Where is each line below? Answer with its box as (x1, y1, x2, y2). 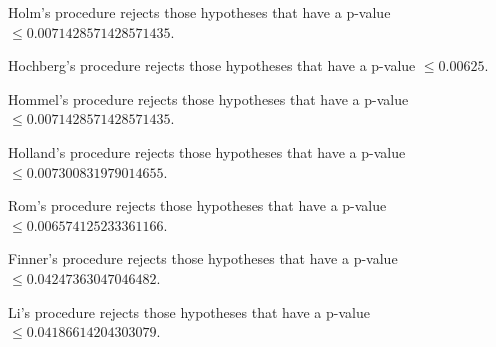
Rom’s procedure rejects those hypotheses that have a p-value (8, 195, 387, 216)
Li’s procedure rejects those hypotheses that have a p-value (8, 301, 370, 322)
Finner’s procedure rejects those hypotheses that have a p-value (8, 248, 398, 269)
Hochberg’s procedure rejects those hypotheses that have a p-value (8, 55, 416, 76)
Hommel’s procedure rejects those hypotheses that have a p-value (8, 88, 409, 109)
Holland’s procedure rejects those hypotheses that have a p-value (8, 141, 406, 162)
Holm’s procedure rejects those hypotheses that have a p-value (8, 2, 391, 22)
